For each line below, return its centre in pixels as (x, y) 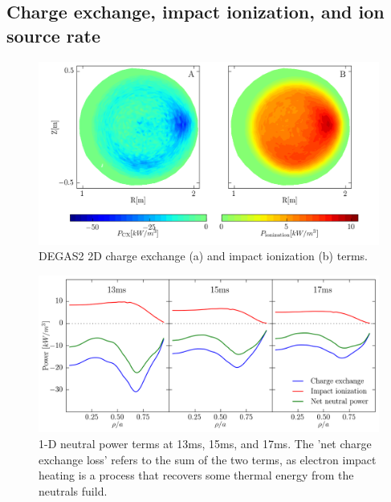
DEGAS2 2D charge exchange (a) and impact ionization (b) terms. (203, 256)
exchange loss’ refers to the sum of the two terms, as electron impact (208, 459)
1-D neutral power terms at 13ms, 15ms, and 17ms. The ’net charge (205, 443)
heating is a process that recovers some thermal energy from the (196, 475)
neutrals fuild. (73, 490)
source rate (53, 35)
